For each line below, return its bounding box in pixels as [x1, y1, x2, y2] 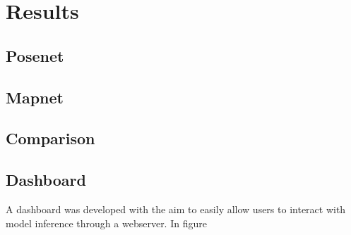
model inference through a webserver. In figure [6, 215, 207, 230]
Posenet [6, 44, 64, 66]
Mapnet [6, 86, 64, 108]
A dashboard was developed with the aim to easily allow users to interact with [6, 201, 346, 216]
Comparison [6, 127, 95, 149]
